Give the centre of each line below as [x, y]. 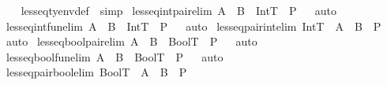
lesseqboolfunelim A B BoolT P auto [115, 56]
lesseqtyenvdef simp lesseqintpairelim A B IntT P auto [179, 10]
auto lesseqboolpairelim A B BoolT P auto [132, 41]
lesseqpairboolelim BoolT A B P [96, 72]
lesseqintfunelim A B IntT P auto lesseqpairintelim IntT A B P [193, 26]
